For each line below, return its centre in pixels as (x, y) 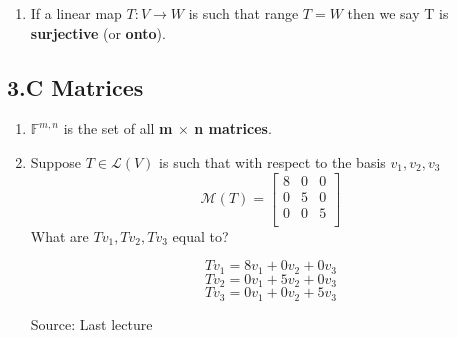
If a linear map (76, 13)
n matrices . (233, 128)
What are (59, 235)
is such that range (243, 13)
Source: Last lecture (91, 323)
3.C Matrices (75, 86)
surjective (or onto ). (98, 32)
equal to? (200, 235)
